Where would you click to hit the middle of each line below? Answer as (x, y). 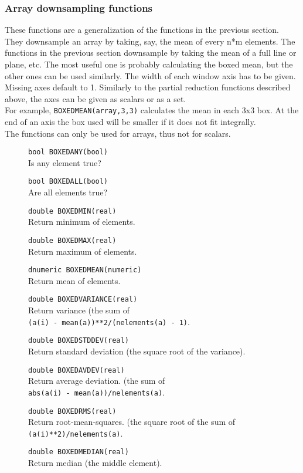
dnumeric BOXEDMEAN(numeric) (85, 270)
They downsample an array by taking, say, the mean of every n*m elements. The (150, 41)
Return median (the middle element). (95, 463)
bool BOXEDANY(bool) (68, 152)
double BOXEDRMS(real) (72, 411)
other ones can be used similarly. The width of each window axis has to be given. (150, 75)
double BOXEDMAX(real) (72, 240)
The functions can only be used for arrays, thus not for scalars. (118, 133)
